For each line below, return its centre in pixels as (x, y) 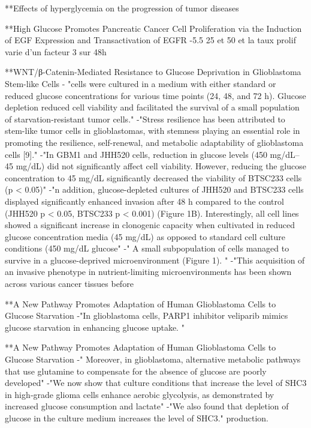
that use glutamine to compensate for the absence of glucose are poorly (136, 371)
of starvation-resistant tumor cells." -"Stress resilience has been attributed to (145, 119)
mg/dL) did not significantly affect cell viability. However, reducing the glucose (161, 166)
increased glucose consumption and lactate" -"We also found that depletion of (147, 406)
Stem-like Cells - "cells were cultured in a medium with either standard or (141, 83)
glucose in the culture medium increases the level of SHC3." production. (137, 418)
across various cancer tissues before (69, 284)
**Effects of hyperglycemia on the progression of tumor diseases (122, 8)
